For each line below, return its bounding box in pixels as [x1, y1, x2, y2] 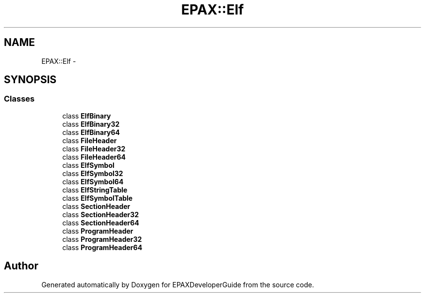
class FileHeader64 [62, 152, 126, 161]
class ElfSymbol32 [62, 169, 123, 178]
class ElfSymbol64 [62, 177, 124, 186]
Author [4, 260, 38, 272]
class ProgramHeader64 [62, 243, 143, 252]
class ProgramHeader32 [62, 235, 142, 243]
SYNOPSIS [4, 74, 57, 86]
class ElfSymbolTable [62, 193, 133, 202]
